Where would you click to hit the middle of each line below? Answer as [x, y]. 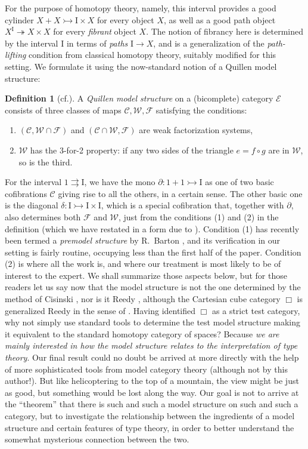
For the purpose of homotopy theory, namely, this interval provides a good [141, 8]
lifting [15, 55]
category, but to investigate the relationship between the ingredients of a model [150, 416]
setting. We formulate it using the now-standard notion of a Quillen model [141, 66]
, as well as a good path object [220, 19]
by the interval [32, 43]
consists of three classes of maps [63, 110]
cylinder [19, 19]
